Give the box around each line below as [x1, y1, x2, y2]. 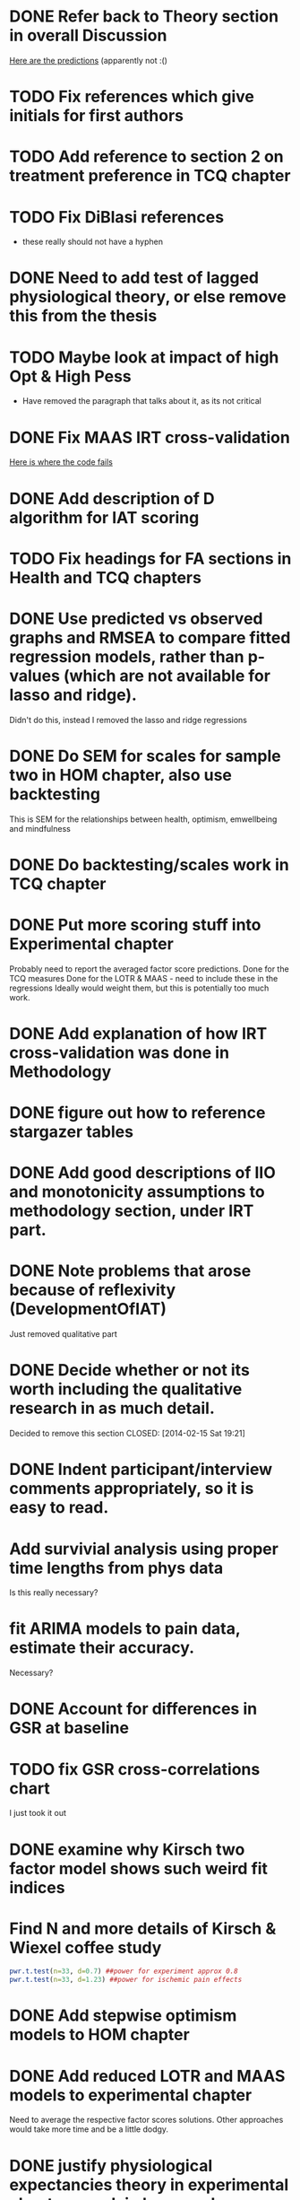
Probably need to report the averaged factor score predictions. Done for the [9, 963, 289, 974]
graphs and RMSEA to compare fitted [9, 627, 291, 648]
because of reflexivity [9, 1280, 176, 1300]
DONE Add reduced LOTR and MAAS [9, 2065, 286, 2086]
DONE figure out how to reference [9, 1103, 266, 1123]
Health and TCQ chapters [9, 567, 201, 588]
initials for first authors [9, 106, 184, 127]
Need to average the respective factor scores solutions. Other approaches [9, 2115, 284, 2126]
